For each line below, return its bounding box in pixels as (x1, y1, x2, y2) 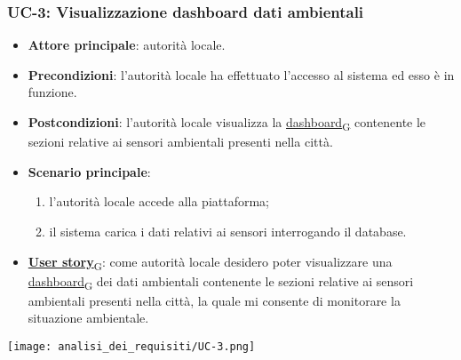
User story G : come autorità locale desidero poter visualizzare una (28, 252, 393, 273)
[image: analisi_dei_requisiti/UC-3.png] (7, 340, 256, 353)
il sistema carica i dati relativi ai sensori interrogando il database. (49, 221, 407, 240)
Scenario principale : (28, 162, 151, 180)
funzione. (28, 83, 77, 101)
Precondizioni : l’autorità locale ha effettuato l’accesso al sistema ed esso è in (28, 65, 455, 84)
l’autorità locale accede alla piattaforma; (49, 192, 270, 211)
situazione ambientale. (28, 308, 149, 327)
